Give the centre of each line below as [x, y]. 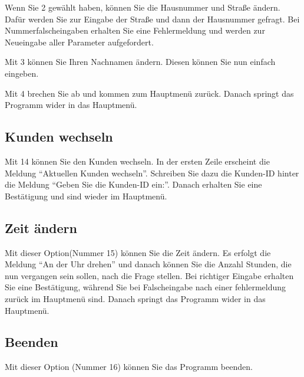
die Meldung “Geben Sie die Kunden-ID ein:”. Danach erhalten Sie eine [133, 184]
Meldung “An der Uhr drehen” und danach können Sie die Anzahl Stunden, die [148, 264]
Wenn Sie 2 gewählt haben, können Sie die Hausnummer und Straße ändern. [143, 7]
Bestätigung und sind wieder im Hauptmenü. [86, 196]
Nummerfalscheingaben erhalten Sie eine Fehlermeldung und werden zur [135, 30]
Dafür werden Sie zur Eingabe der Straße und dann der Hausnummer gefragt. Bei [152, 19]
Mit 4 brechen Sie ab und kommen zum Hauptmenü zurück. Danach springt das [149, 93]
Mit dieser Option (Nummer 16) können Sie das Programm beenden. [129, 367]
